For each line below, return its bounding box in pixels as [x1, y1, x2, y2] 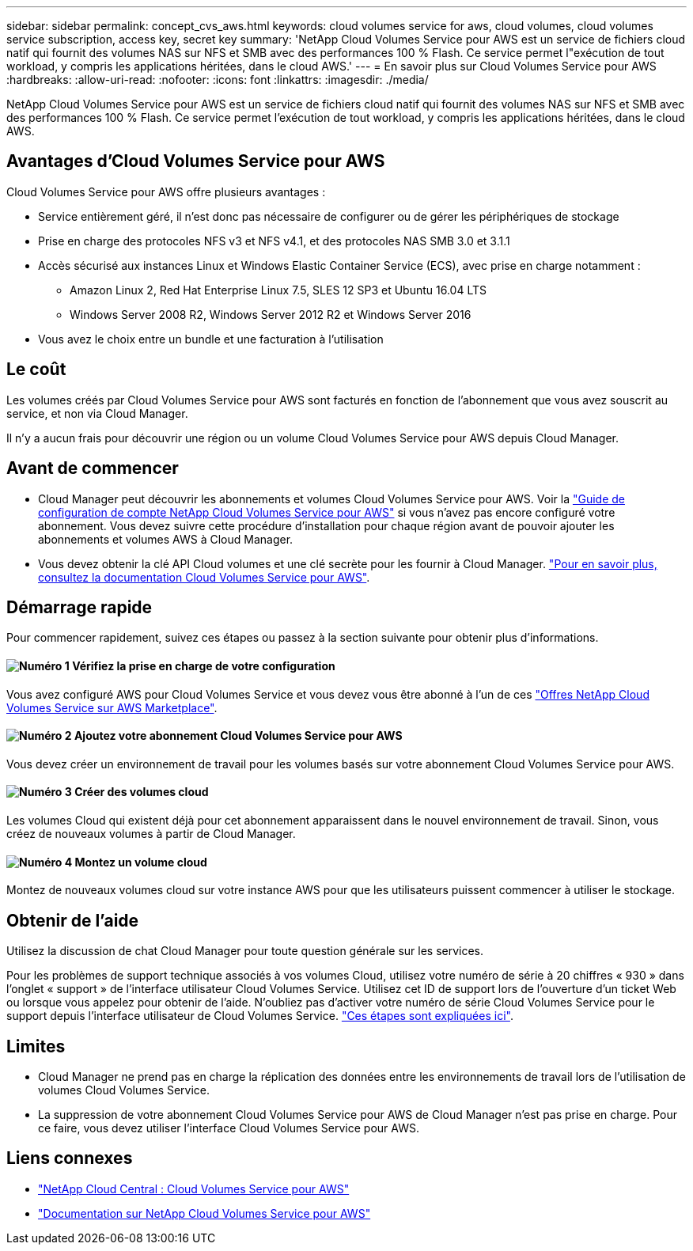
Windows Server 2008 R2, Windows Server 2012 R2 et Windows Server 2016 [70, 307, 471, 321]
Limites [6, 1036, 66, 1056]
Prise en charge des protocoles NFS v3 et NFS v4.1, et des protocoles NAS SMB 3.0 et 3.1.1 [38, 233, 510, 248]
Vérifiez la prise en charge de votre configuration [72, 658, 335, 673]
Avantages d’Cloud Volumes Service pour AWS [6, 151, 385, 172]
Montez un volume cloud [74, 855, 207, 869]
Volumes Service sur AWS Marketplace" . [6, 700, 218, 715]
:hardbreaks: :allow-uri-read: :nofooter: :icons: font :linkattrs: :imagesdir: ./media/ [6, 73, 429, 86]
